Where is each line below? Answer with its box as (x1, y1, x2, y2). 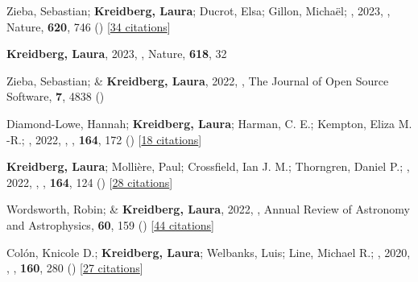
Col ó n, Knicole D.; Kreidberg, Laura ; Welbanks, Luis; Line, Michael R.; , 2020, (6, 243, 411, 260)
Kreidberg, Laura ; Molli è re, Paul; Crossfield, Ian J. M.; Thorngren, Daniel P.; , (6, 158, 410, 175)
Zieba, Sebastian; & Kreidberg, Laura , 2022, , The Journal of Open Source (6, 72, 389, 89)
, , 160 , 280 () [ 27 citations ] (6, 259, 143, 276)
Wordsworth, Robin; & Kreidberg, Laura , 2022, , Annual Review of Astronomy (6, 201, 410, 218)
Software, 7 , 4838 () (6, 88, 105, 105)
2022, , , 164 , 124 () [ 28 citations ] (6, 173, 173, 190)
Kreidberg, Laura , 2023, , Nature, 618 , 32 (6, 45, 227, 62)
